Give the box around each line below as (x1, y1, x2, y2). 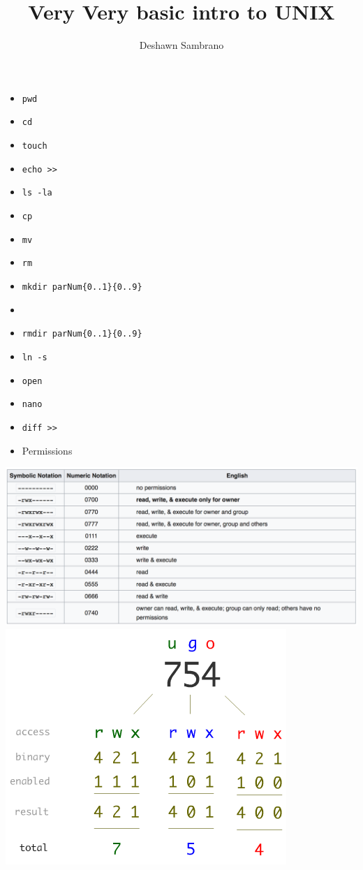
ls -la (22, 188, 52, 198)
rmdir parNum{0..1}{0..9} (22, 329, 142, 339)
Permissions (22, 443, 73, 457)
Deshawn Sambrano (139, 38, 224, 52)
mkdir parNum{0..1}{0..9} (22, 281, 142, 292)
